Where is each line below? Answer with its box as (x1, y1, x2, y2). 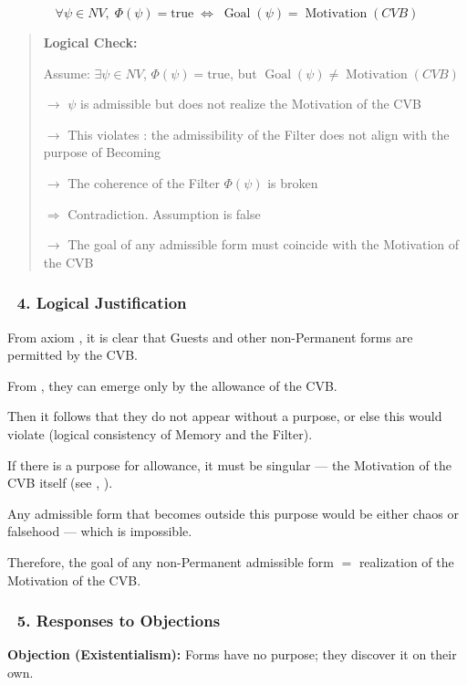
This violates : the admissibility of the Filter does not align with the (67, 124, 450, 143)
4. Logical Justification (16, 291, 187, 314)
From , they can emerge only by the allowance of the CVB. (7, 375, 337, 395)
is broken (267, 173, 318, 192)
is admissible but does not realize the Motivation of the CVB (79, 94, 421, 113)
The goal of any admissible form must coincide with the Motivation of (67, 235, 460, 254)
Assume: (43, 63, 90, 82)
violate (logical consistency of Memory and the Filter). (7, 424, 313, 443)
